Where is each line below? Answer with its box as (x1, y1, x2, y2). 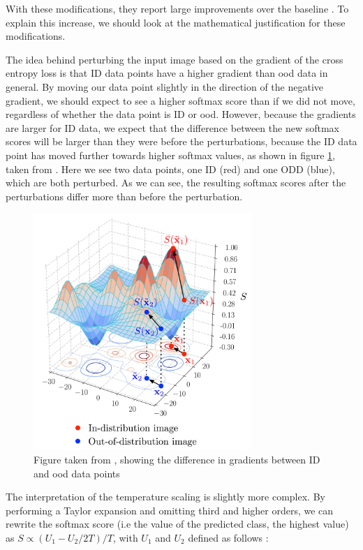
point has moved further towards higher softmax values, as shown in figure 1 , (6, 147, 336, 162)
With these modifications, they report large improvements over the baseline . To (6, 1, 349, 15)
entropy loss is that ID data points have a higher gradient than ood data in (6, 66, 328, 80)
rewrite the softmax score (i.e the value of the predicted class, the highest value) (6, 516, 349, 531)
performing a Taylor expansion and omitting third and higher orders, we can (6, 503, 334, 517)
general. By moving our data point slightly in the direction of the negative (6, 79, 324, 94)
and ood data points (34, 466, 120, 480)
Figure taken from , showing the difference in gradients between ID (34, 452, 320, 467)
